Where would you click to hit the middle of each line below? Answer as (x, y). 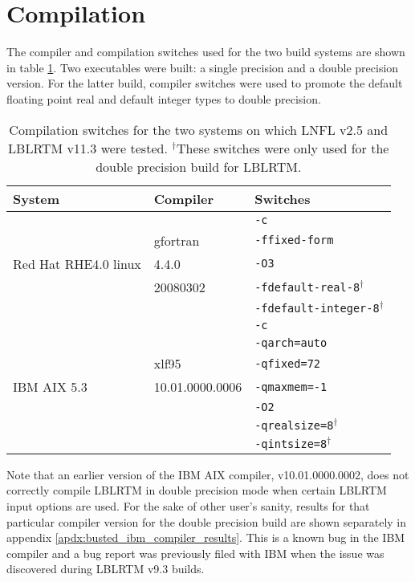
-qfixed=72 (287, 363)
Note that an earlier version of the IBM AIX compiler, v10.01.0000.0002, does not (208, 474)
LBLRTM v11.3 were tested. (88, 148)
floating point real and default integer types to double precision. (164, 98)
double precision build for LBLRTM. (199, 166)
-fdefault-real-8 (307, 287)
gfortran (177, 240)
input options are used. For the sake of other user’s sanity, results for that (188, 506)
